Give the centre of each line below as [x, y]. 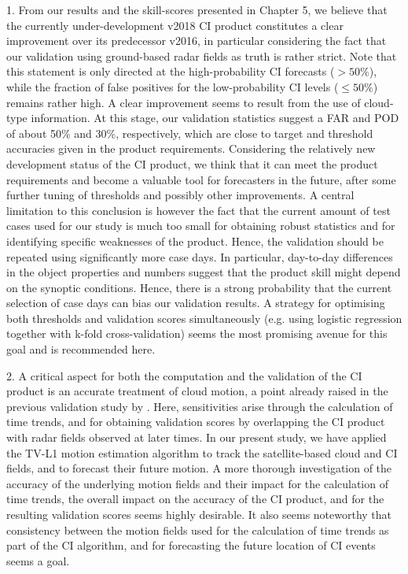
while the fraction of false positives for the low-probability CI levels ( [173, 86]
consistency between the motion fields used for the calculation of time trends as [198, 530]
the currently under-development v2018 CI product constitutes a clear [175, 25]
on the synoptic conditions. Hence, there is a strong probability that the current [199, 287]
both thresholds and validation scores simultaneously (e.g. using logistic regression [204, 318]
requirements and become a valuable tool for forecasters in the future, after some [201, 179]
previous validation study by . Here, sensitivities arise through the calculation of [200, 406]
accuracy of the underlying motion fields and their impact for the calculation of [197, 483]
